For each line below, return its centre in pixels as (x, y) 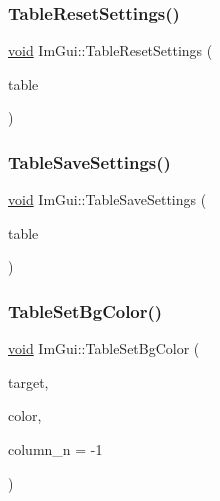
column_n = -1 (55, 449)
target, (28, 381)
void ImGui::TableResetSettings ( (110, 50)
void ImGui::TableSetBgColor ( (104, 348)
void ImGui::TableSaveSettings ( (107, 199)
